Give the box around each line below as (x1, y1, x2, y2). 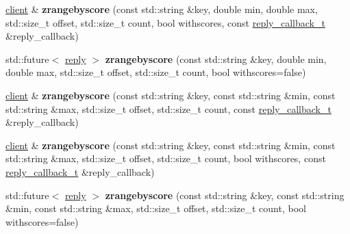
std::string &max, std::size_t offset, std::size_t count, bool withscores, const (5, 151, 326, 166)
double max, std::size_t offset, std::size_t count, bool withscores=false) (5, 65, 306, 79)
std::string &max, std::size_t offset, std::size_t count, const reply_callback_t (5, 101, 332, 116)
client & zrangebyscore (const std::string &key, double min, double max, (5, 2, 318, 16)
